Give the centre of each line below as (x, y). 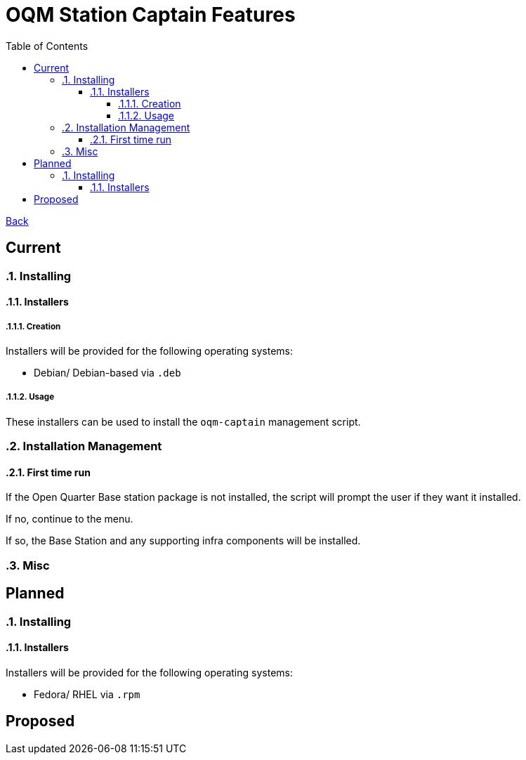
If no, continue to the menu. (70, 519)
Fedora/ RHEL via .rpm (87, 694)
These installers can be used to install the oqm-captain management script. (183, 421)
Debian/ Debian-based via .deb (107, 372)
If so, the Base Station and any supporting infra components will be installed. (183, 541)
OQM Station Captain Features (151, 15)
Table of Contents (47, 46)
